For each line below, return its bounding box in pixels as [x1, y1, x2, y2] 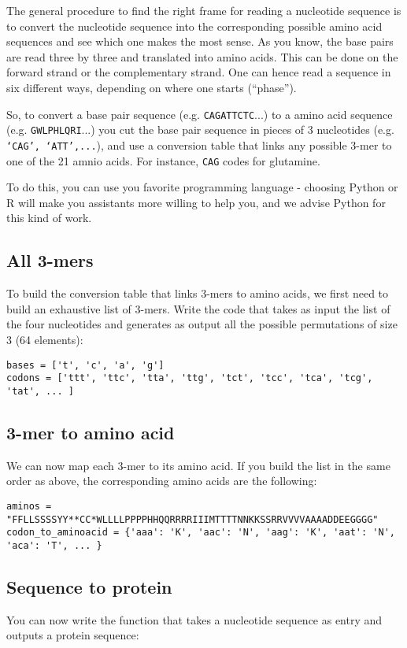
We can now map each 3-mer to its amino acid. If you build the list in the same [6, 457, 390, 473]
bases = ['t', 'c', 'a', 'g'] [6, 359, 165, 371]
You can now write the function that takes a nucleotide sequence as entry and [6, 611, 383, 628]
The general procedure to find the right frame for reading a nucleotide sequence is [6, 2, 401, 18]
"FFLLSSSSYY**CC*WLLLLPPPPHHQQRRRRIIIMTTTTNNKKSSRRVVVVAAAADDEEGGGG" [6, 513, 379, 525]
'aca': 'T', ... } [6, 539, 102, 551]
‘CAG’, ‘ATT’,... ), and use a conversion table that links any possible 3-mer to [6, 136, 392, 153]
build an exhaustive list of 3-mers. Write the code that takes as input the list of [6, 300, 390, 317]
